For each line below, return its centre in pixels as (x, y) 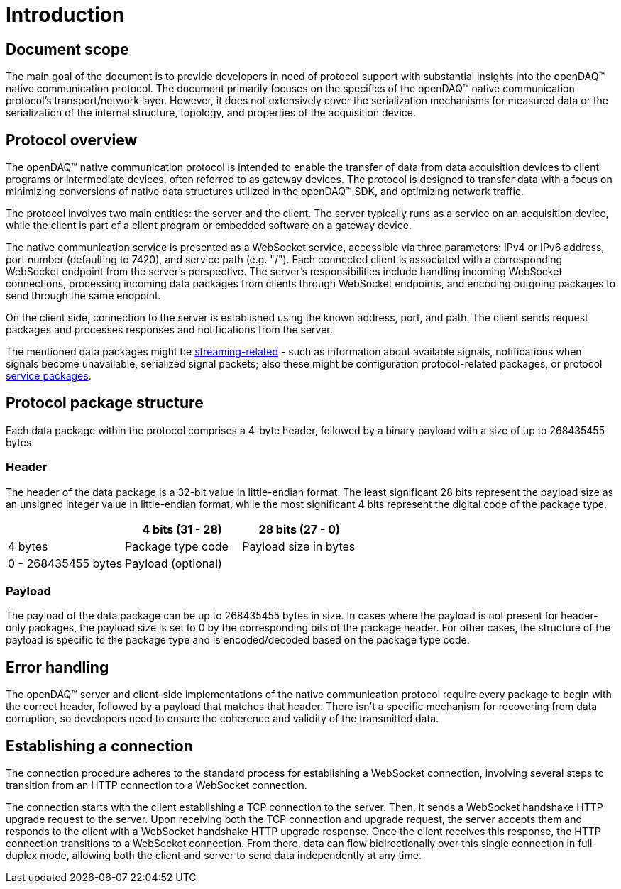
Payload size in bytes (299, 546)
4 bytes (28, 546)
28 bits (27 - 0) (299, 529)
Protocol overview (72, 140)
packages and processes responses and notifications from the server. (169, 330)
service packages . (49, 376)
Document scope (67, 49)
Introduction (65, 15)
